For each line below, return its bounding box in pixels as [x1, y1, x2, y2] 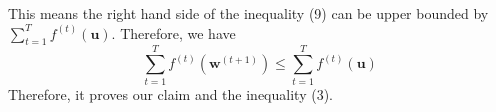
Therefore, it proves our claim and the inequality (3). [8, 83, 333, 104]
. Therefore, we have [111, 22, 236, 43]
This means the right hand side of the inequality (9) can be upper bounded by [8, 3, 489, 23]
